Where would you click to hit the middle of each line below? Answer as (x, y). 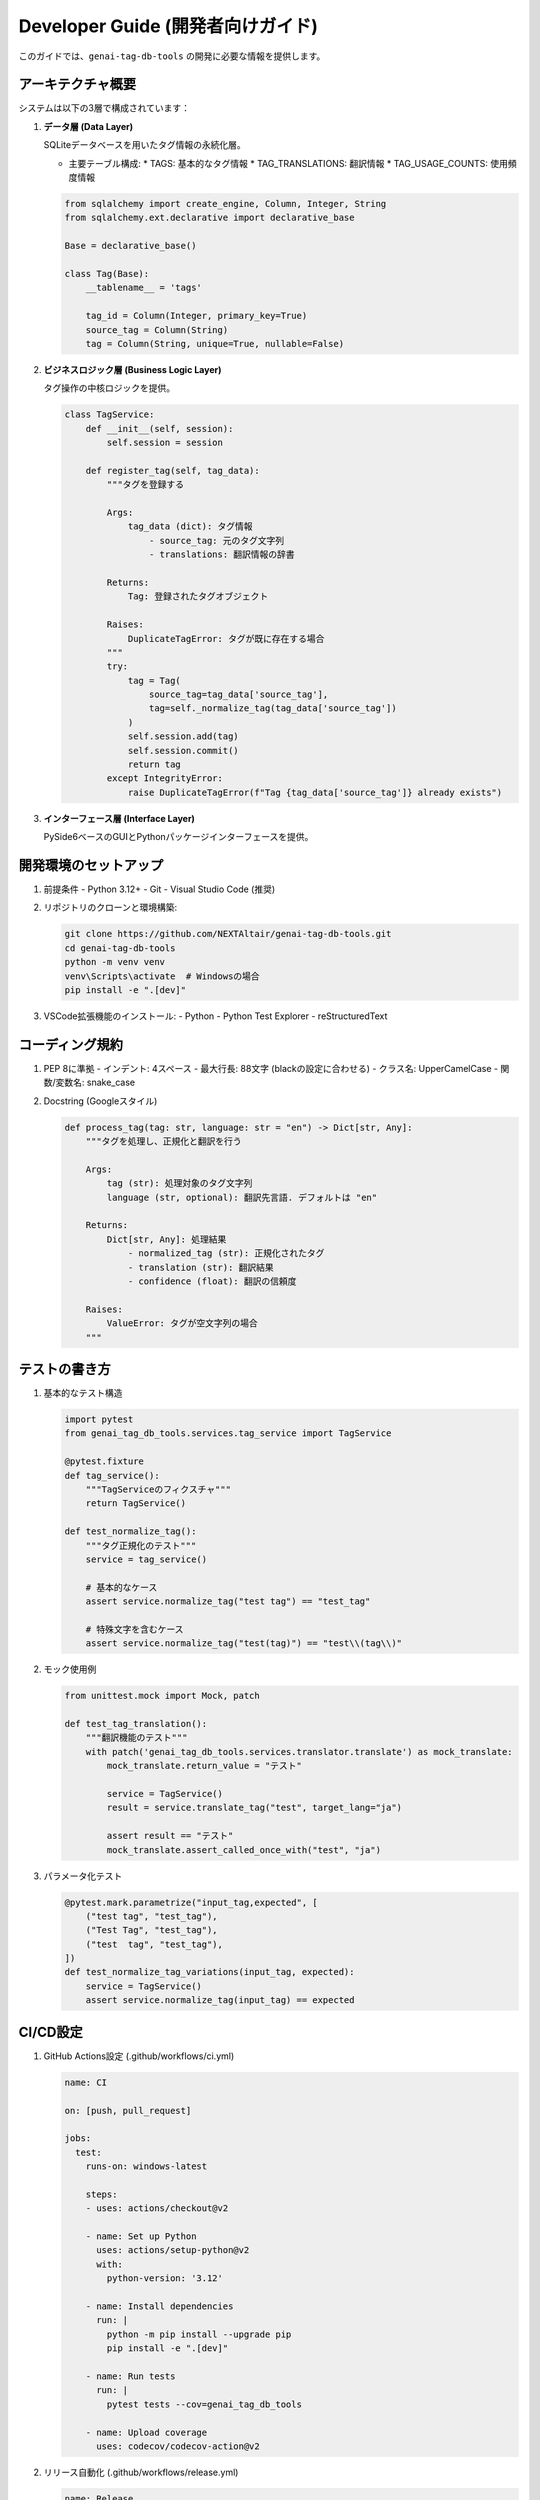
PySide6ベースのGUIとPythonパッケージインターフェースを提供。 (178, 837)
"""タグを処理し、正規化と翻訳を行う (163, 1141)
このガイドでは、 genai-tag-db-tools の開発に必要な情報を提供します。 (172, 56)
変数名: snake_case (95, 1082)
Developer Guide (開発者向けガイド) (168, 26)
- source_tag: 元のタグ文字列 (216, 540)
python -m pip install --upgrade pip (199, 2334)
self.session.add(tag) (183, 736)
